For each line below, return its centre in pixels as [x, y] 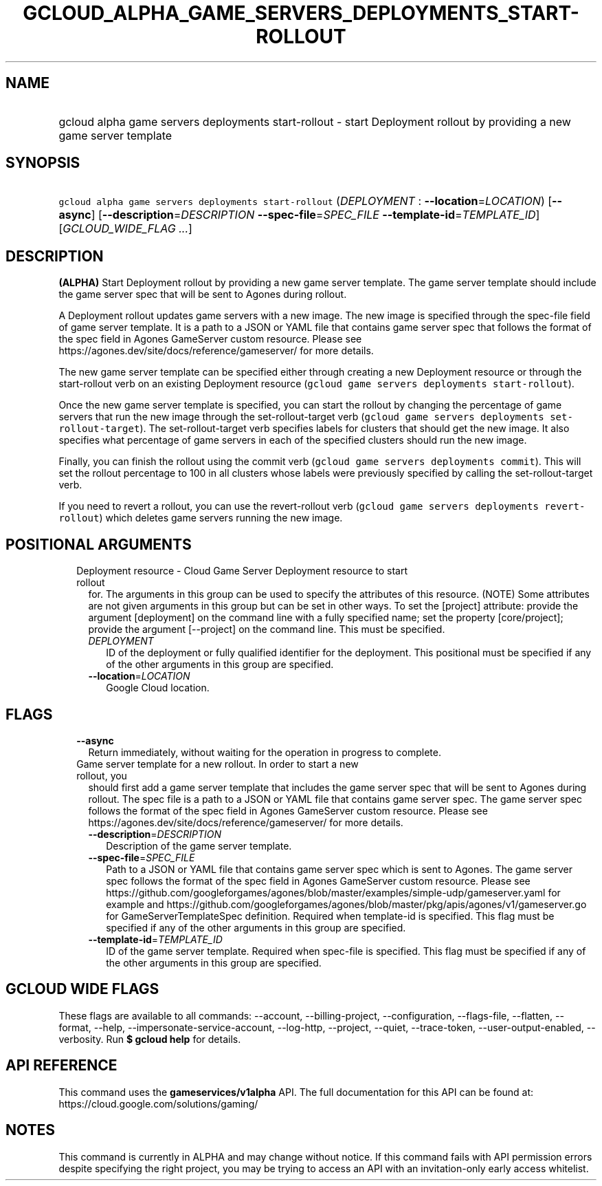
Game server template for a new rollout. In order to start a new [218, 764]
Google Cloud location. [158, 688]
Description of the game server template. [199, 845]
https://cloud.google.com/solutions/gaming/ [158, 1103]
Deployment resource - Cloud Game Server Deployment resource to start [242, 571]
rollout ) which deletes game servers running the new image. [201, 518]
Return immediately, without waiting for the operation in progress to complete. [265, 752]
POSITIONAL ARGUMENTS [99, 544]
